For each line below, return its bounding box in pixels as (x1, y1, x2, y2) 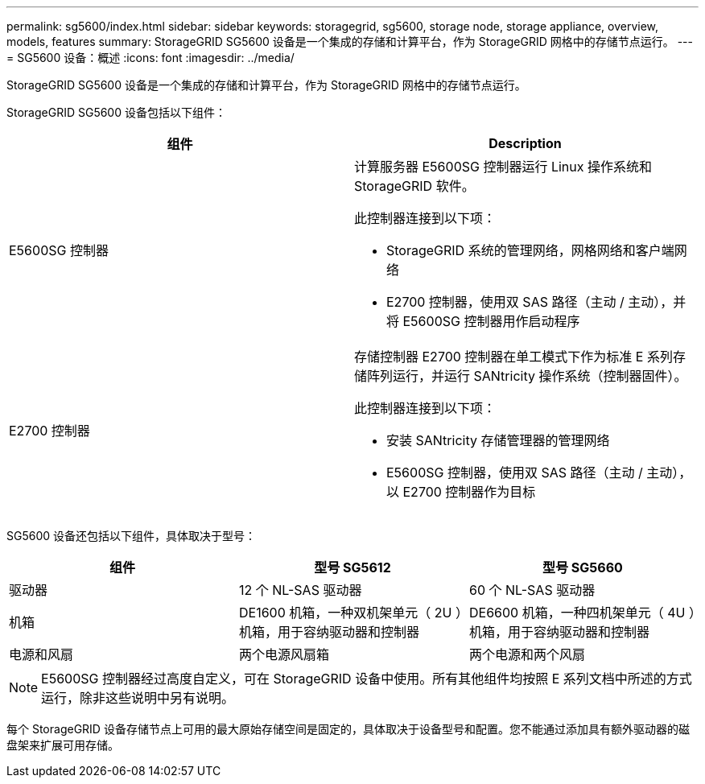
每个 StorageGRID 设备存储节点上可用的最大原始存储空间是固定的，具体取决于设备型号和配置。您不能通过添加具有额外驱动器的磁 (6, 722, 690, 736)
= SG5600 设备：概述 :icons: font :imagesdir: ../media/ (6, 51, 295, 64)
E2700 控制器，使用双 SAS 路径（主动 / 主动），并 (386, 294, 686, 310)
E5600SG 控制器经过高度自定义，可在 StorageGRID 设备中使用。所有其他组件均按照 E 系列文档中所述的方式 (41, 671, 692, 687)
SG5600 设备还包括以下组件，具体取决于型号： (6, 529, 257, 543)
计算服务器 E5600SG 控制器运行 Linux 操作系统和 (354, 159, 652, 175)
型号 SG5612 (314, 559, 391, 576)
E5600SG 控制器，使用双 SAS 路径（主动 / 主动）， (386, 464, 692, 481)
